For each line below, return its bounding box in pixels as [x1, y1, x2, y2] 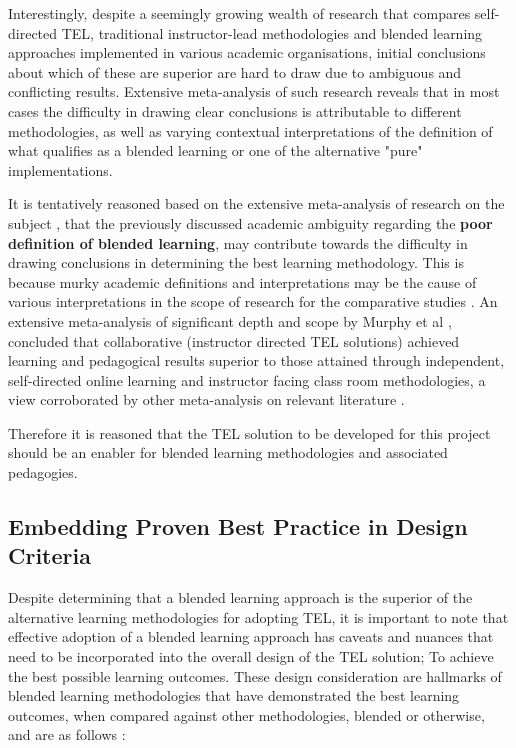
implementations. [8, 159, 113, 180]
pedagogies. [8, 462, 78, 483]
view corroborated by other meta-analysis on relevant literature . [8, 389, 405, 410]
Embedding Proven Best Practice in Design [8, 511, 468, 542]
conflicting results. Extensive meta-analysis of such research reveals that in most [8, 81, 500, 102]
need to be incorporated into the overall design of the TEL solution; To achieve [8, 646, 494, 667]
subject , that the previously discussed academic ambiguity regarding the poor [8, 212, 493, 233]
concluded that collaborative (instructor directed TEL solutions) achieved [8, 330, 460, 351]
